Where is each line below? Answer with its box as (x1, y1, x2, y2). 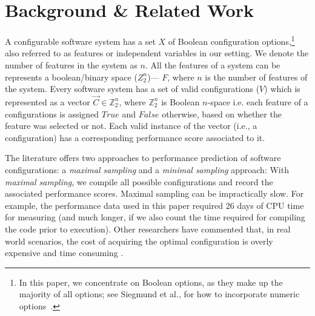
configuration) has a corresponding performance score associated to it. (5, 131, 265, 143)
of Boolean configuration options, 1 (168, 33, 295, 47)
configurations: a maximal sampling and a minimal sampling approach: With (5, 163, 289, 176)
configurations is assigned (5, 107, 99, 120)
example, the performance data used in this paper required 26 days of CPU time (5, 199, 304, 211)
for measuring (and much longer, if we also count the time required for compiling (5, 211, 305, 223)
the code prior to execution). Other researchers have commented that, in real (5, 222, 291, 235)
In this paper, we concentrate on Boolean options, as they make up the (19, 275, 283, 288)
